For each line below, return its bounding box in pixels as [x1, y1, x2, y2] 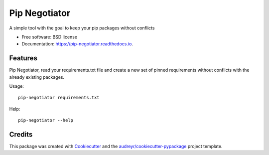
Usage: [9, 83, 24, 89]
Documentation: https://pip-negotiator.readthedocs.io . [21, 41, 133, 47]
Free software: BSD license [21, 34, 77, 40]
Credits [9, 130, 33, 139]
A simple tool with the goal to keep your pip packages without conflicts [9, 25, 155, 31]
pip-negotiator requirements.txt [18, 95, 100, 101]
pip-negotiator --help [18, 118, 74, 123]
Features [9, 54, 37, 62]
